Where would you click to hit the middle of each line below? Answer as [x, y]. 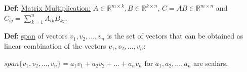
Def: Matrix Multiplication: [48, 8]
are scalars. [211, 63]
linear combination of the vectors [55, 45]
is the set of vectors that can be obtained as [175, 36]
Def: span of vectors [36, 36]
